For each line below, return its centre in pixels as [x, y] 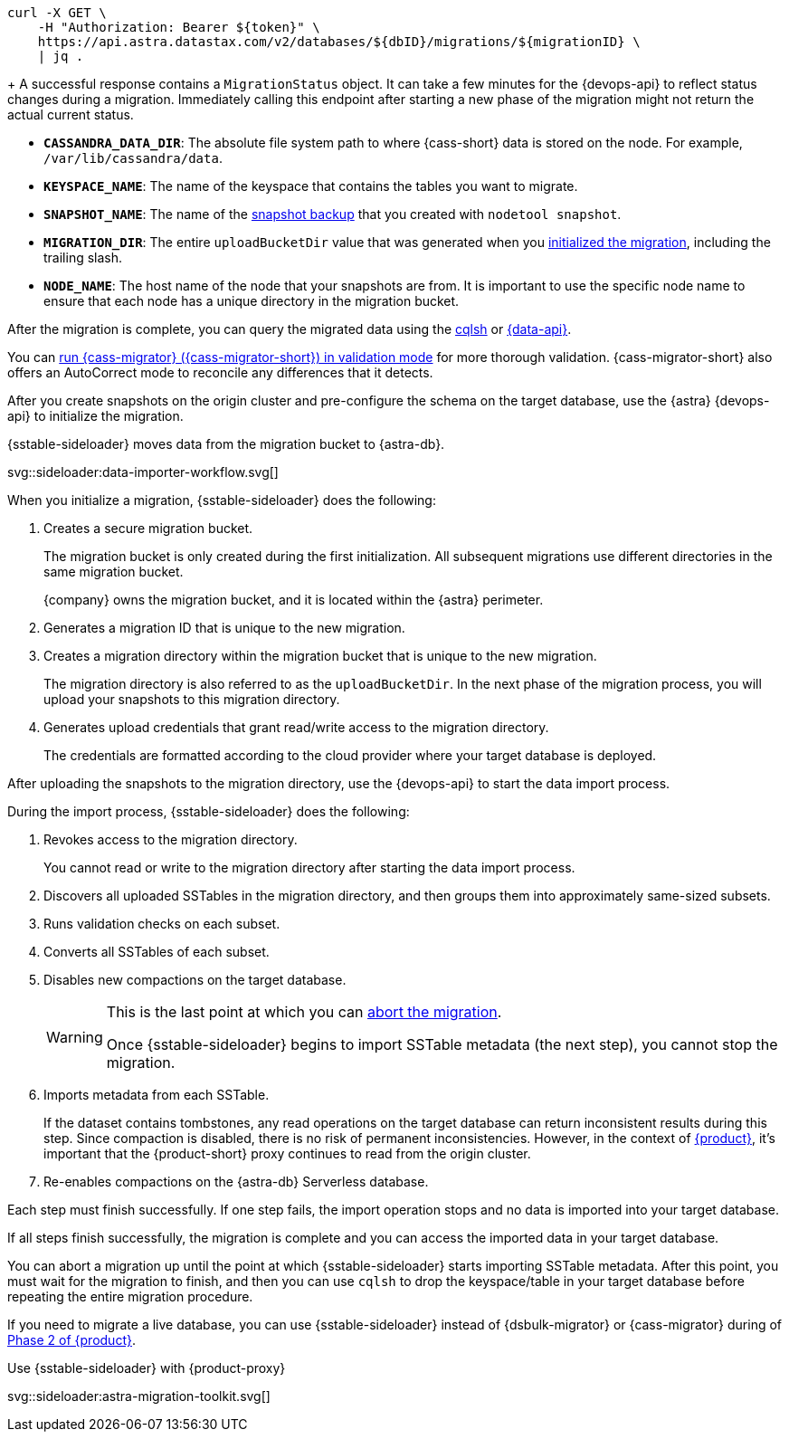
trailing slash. [83, 257]
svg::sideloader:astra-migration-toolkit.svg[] [139, 1396]
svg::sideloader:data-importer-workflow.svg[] [143, 472]
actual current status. [71, 114]
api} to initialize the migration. [95, 416]
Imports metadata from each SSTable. [157, 1095]
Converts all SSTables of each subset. [157, 952]
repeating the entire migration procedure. [130, 1296]
